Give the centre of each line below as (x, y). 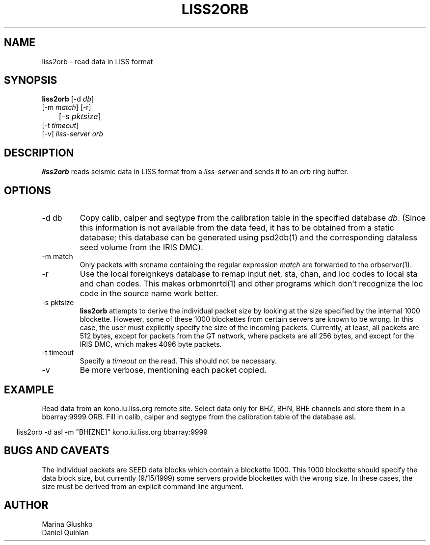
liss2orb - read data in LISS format (97, 61)
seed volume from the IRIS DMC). (141, 247)
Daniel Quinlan (65, 532)
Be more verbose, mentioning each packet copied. (173, 370)
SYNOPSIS (31, 80)
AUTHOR (26, 505)
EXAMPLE (29, 389)
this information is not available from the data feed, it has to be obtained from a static (237, 228)
